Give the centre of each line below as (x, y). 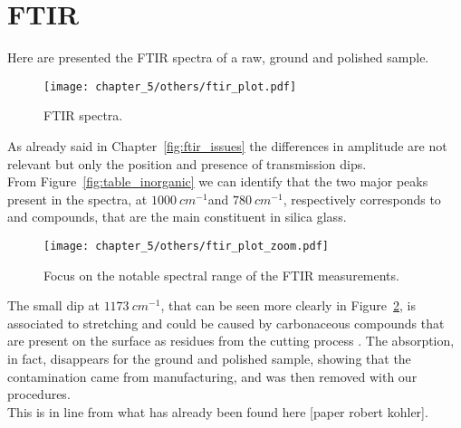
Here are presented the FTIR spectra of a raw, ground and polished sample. (218, 57)
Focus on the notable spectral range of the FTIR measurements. (221, 275)
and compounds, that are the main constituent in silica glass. (177, 217)
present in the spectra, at (77, 199)
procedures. (39, 394)
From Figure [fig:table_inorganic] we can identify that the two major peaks (218, 181)
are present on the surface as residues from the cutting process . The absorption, (231, 341)
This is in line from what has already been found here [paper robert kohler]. (218, 411)
